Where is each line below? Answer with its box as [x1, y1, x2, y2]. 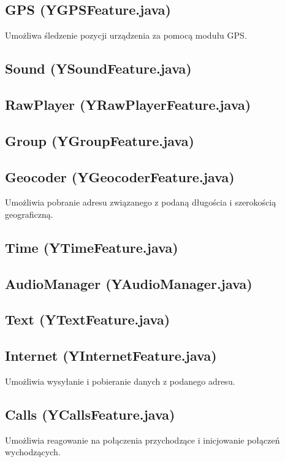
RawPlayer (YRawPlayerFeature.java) [5, 94, 251, 114]
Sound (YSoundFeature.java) [5, 59, 192, 78]
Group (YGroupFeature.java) [5, 131, 194, 150]
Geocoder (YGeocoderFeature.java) [5, 167, 235, 186]
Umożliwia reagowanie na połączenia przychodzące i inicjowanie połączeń [5, 433, 280, 446]
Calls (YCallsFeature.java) [5, 405, 175, 424]
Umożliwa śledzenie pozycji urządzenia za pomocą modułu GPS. [5, 29, 247, 42]
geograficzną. [5, 207, 53, 220]
